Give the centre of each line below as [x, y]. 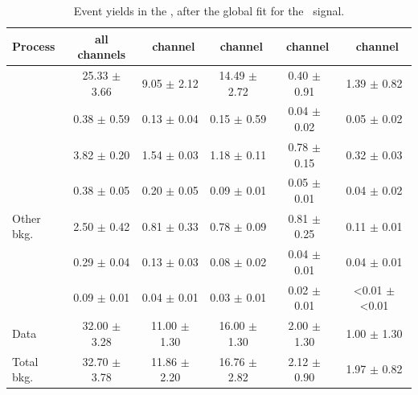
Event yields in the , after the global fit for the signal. [209, 10]
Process [34, 46]
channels [102, 54]
